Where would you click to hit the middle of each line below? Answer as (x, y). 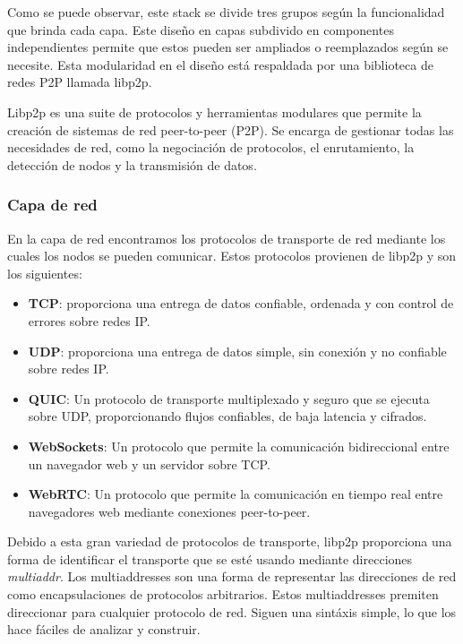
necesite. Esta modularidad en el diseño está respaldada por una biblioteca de (220, 64)
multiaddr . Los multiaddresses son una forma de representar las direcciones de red (232, 576)
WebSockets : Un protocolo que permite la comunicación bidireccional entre (239, 446)
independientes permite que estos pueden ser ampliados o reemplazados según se (228, 47)
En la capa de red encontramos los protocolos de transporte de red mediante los (227, 238)
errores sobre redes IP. (89, 320)
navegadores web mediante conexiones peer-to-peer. (169, 511)
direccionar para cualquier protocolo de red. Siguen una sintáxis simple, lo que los (232, 611)
